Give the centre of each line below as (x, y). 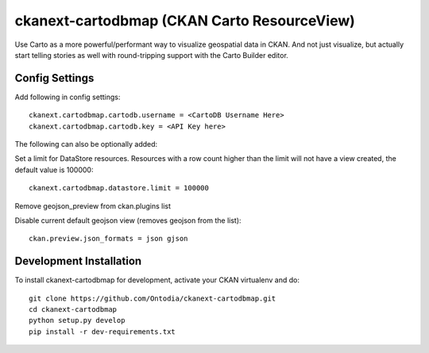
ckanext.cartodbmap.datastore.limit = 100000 (119, 188)
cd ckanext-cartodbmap (73, 310)
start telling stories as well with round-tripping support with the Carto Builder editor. (152, 55)
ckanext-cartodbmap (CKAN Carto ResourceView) (185, 21)
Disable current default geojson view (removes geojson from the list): (128, 220)
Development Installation (78, 261)
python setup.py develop (77, 320)
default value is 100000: (54, 170)
